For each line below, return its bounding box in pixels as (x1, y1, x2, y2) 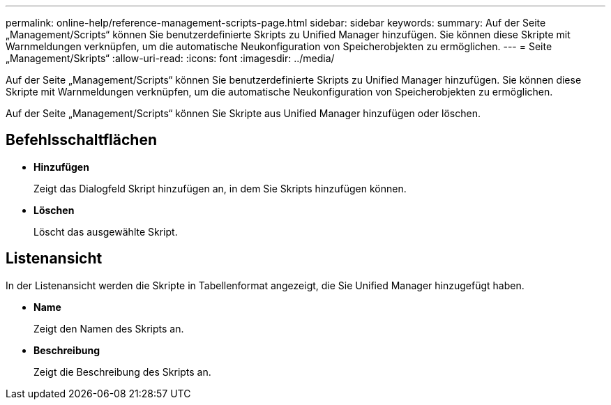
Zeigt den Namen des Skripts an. (33, 322, 184, 335)
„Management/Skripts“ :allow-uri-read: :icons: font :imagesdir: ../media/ (6, 52, 335, 64)
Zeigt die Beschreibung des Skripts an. (33, 365, 211, 378)
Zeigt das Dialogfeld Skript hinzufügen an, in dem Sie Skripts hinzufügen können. (33, 182, 407, 194)
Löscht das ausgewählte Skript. (33, 225, 178, 238)
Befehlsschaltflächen (6, 131, 157, 149)
